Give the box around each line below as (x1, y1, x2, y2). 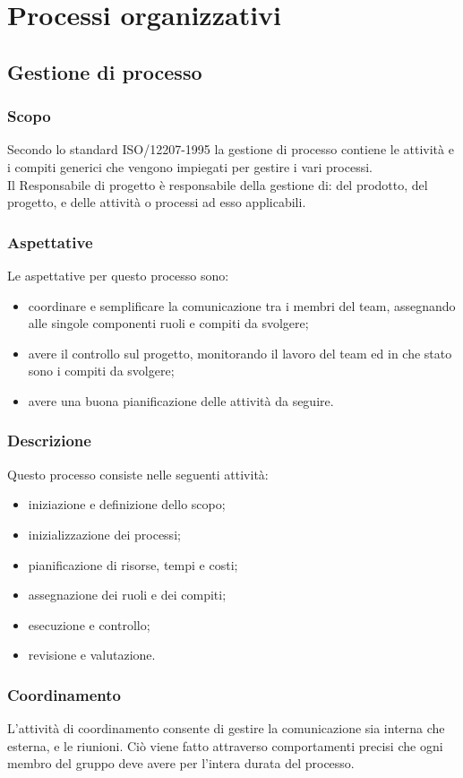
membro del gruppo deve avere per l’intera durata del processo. (7, 754, 355, 773)
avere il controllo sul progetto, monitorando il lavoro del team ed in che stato (28, 343, 452, 362)
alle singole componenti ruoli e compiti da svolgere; (28, 314, 309, 333)
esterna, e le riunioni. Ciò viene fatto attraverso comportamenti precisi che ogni (7, 736, 443, 755)
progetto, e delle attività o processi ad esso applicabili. (7, 193, 306, 212)
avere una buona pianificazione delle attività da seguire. (28, 391, 334, 410)
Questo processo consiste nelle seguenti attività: (7, 464, 269, 483)
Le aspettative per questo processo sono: (7, 265, 229, 284)
